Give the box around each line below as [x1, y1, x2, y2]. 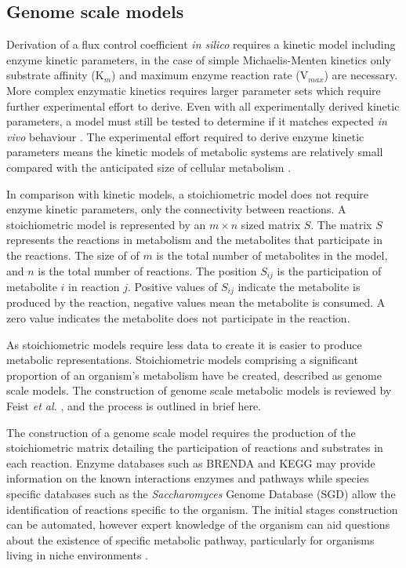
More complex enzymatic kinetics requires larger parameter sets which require [6, 82, 381, 98]
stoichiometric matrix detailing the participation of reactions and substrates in [6, 439, 383, 456]
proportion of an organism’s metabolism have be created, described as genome [6, 366, 382, 383]
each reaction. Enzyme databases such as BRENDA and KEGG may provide [6, 454, 375, 471]
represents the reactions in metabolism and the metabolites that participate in [6, 231, 383, 248]
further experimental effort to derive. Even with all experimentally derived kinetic [6, 97, 400, 114]
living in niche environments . [6, 547, 148, 563]
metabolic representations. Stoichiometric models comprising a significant [6, 351, 358, 368]
